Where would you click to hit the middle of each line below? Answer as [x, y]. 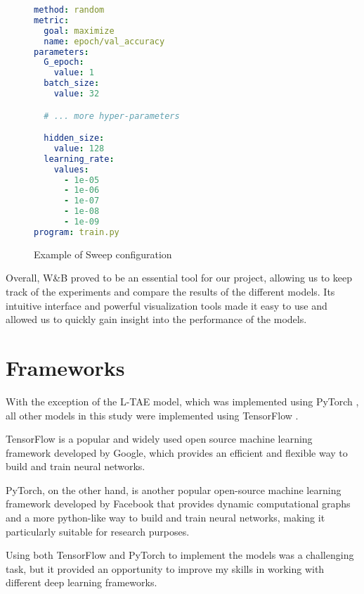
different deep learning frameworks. [82, 582]
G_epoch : [64, 62]
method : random [69, 10]
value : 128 [79, 148]
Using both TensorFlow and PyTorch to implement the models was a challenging [180, 555]
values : [71, 169]
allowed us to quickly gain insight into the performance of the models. [156, 319]
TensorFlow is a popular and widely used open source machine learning [159, 439]
